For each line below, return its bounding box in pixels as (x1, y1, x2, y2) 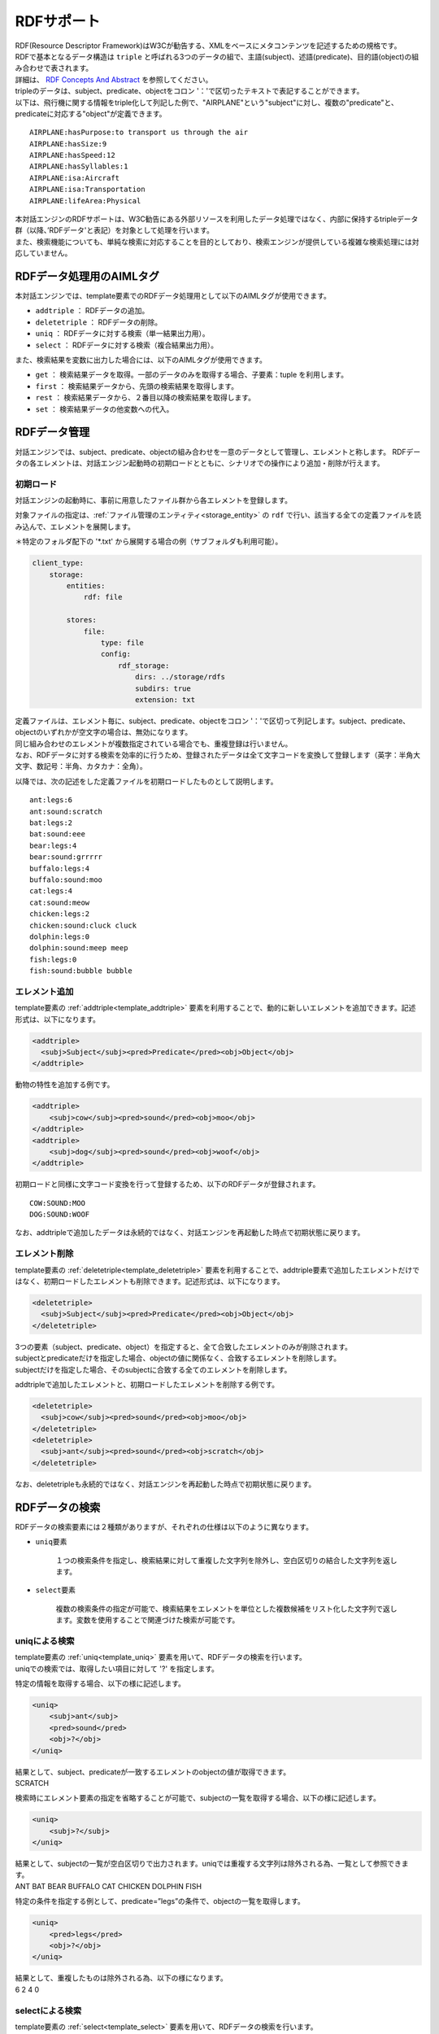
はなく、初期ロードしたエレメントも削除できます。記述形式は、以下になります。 (15, 1276, 285, 1285)
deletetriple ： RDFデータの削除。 (35, 317, 163, 327)
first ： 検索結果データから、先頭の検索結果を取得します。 (35, 381, 239, 391)
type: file (100, 638, 144, 647)
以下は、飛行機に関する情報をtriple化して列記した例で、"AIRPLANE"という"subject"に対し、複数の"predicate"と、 (15, 98, 398, 107)
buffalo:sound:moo (29, 875, 103, 884)
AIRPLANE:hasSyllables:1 (29, 162, 128, 171)
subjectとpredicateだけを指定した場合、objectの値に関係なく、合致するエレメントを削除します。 (15, 1353, 341, 1363)
